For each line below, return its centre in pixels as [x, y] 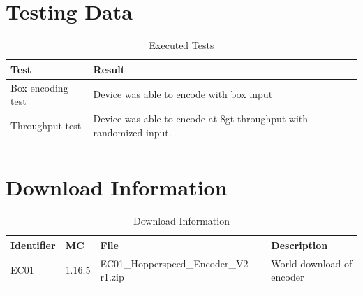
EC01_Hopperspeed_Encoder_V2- [176, 263]
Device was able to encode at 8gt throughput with [201, 118]
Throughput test [46, 125]
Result [109, 69]
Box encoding [39, 87]
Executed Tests [181, 45]
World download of [312, 263]
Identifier [33, 245]
